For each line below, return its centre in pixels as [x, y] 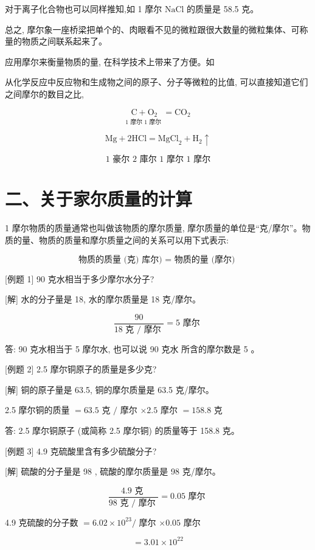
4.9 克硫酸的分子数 [42, 522]
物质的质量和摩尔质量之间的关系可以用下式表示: [133, 239]
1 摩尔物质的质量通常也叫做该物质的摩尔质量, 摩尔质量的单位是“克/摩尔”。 [154, 228]
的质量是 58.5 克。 [223, 9]
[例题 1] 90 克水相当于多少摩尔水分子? [80, 278]
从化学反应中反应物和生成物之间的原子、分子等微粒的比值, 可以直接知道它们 [157, 82]
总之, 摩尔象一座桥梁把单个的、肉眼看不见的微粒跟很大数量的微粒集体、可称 [157, 29]
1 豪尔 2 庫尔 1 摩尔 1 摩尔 [158, 160]
